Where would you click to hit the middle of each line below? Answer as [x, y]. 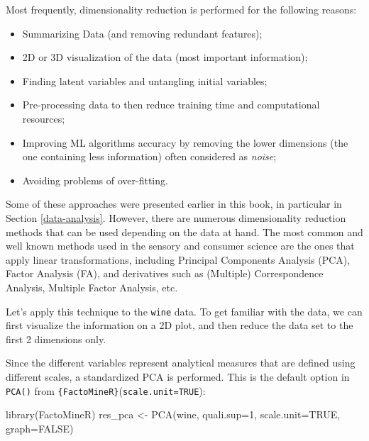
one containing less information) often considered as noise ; [149, 156]
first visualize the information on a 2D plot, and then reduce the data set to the [180, 325]
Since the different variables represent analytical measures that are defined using [181, 363]
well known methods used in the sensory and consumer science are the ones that [180, 246]
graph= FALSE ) [40, 428]
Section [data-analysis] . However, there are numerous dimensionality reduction [176, 217]
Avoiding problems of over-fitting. [95, 180]
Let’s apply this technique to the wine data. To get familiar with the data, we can [184, 311]
